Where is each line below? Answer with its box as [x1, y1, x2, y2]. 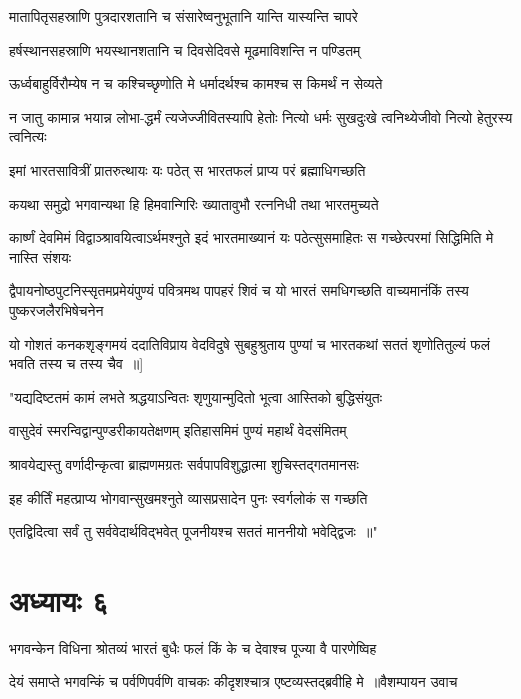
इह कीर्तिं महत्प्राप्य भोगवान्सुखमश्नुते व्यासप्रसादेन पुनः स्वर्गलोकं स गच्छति [9, 487, 368, 508]
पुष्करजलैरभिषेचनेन [9, 299, 104, 320]
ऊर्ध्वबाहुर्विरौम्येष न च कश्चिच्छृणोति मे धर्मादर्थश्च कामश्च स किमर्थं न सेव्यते [9, 73, 383, 94]
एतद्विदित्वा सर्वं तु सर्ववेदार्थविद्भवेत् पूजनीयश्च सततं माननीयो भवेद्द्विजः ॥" [9, 521, 378, 542]
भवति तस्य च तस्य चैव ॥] [9, 353, 144, 374]
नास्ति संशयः [9, 246, 72, 267]
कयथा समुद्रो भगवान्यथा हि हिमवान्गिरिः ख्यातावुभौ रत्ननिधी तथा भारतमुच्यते [9, 193, 379, 214]
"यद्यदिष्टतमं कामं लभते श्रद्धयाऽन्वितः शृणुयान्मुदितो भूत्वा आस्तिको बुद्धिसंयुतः [9, 386, 383, 407]
